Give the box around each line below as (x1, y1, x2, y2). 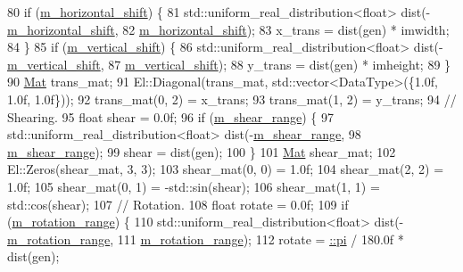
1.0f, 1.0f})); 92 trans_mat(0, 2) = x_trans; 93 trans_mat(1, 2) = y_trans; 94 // (7, 89, 457, 108)
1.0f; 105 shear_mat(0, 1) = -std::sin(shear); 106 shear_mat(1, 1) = (7, 177, 380, 195)
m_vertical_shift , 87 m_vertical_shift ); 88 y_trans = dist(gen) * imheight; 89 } (7, 54, 451, 73)
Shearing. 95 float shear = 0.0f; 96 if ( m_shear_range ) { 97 (7, 107, 334, 126)
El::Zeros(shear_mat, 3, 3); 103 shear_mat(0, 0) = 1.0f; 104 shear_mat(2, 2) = (7, 160, 444, 178)
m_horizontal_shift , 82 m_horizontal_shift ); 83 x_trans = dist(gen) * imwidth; (7, 20, 450, 38)
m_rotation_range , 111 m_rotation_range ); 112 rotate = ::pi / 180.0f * (7, 229, 404, 248)
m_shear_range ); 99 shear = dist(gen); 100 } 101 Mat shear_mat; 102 (7, 142, 396, 161)
